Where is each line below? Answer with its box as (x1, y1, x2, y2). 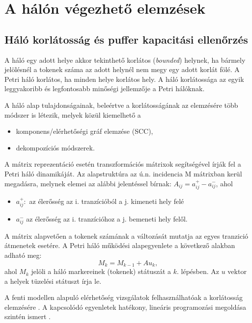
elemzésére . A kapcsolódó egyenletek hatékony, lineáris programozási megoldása (4, 301, 247, 312)
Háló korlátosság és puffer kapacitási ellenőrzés (4, 31, 248, 47)
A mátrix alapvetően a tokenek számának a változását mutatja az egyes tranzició (4, 230, 249, 241)
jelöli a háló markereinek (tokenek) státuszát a (31, 266, 171, 276)
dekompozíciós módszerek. (16, 142, 95, 152)
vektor (227, 266, 247, 276)
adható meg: (4, 250, 42, 260)
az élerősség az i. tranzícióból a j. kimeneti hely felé (29, 196, 184, 206)
